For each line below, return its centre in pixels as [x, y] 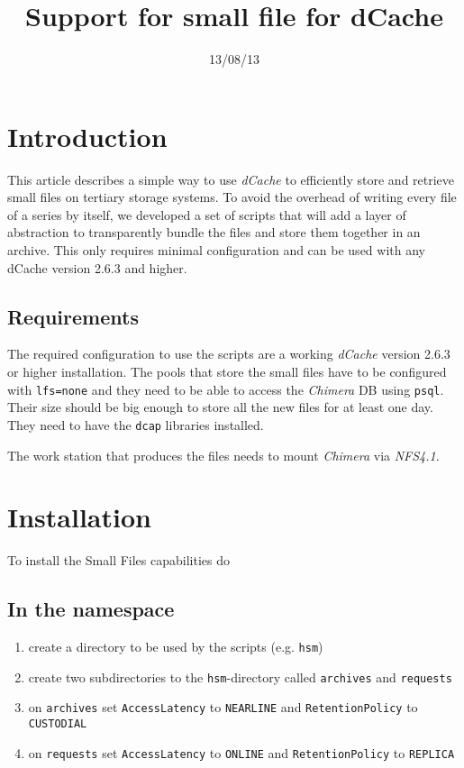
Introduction [87, 136]
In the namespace [91, 609]
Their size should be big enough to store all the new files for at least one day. [220, 407]
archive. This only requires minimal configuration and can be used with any [216, 250]
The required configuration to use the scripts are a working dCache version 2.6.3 [229, 354]
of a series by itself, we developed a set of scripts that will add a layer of [207, 214]
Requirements [73, 316]
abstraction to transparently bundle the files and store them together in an [214, 232]
